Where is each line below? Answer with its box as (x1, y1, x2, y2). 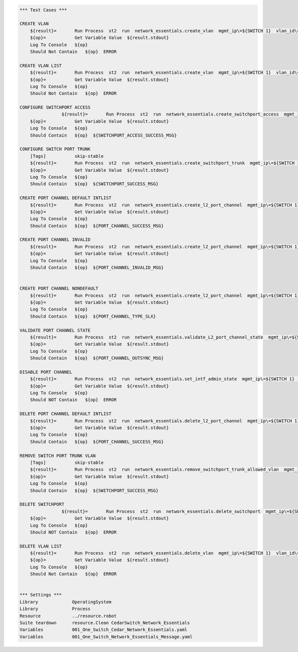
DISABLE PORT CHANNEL (19, 369, 73, 375)
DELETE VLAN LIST (19, 543, 62, 549)
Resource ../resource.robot (19, 613, 117, 619)
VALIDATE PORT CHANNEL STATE (19, 327, 91, 333)
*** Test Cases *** (19, 7, 67, 12)
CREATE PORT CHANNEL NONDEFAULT (19, 286, 99, 291)
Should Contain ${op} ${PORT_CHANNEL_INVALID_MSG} (30, 265, 164, 271)
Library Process (19, 606, 91, 612)
